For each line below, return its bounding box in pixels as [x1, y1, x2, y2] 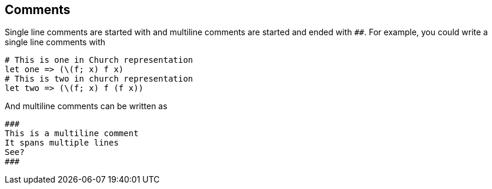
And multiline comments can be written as [5, 101, 168, 112]
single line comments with [5, 37, 106, 48]
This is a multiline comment [5, 129, 139, 139]
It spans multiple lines [5, 138, 119, 148]
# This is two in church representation [5, 74, 193, 84]
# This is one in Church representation [5, 55, 193, 65]
